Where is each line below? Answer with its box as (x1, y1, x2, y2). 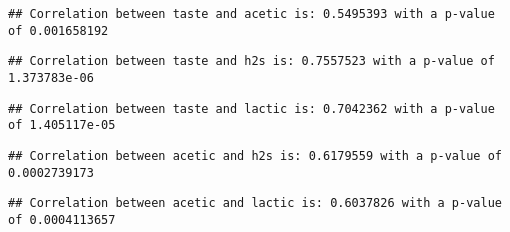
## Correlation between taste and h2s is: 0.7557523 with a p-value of (8, 54, 495, 69)
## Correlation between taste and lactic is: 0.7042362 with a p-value (8, 101, 495, 116)
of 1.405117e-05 (8, 118, 116, 133)
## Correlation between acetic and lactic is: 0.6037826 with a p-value (8, 196, 502, 211)
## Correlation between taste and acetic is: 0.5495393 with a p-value (8, 7, 495, 21)
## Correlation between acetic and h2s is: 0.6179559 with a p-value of (8, 148, 502, 163)
